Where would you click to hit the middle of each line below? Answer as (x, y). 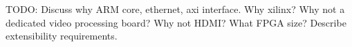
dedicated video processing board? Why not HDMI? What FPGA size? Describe (176, 22)
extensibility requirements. (62, 36)
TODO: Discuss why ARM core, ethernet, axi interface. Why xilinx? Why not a (175, 9)
